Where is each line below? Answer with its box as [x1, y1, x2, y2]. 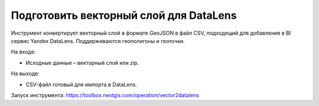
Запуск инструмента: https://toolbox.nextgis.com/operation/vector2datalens [11, 91, 200, 98]
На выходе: [11, 70, 40, 77]
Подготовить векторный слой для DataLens [11, 9, 237, 22]
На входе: [11, 48, 36, 55]
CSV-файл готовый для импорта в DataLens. [25, 81, 137, 88]
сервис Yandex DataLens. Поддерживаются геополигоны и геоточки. [11, 37, 185, 44]
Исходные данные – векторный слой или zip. [25, 59, 139, 66]
